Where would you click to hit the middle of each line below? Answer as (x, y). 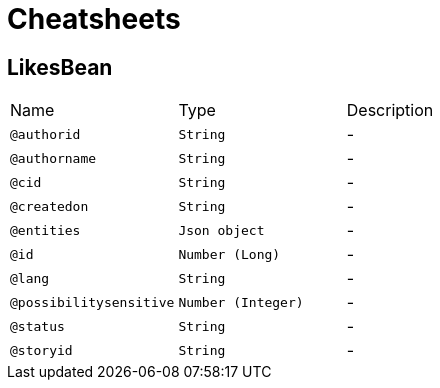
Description (390, 110)
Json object (221, 230)
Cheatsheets (94, 19)
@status (37, 326)
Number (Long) (229, 254)
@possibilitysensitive (92, 302)
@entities (45, 230)
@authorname (53, 158)
